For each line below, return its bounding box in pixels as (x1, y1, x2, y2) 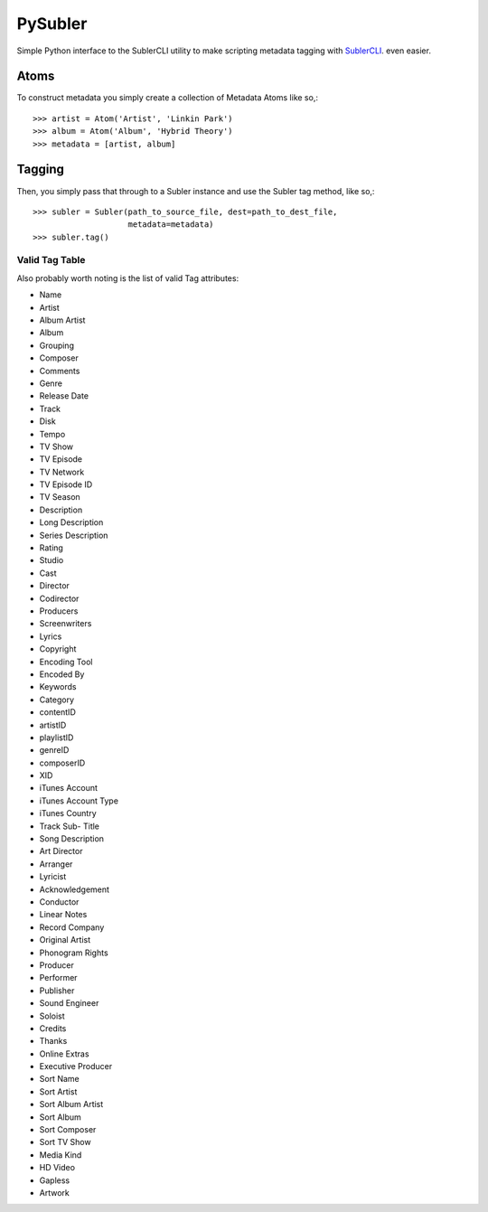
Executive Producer (39, 1061, 113, 1072)
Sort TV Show (39, 1137, 91, 1148)
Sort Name (39, 1074, 80, 1085)
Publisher (39, 985, 75, 996)
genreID (39, 745, 70, 756)
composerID (39, 757, 86, 768)
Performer (39, 972, 78, 983)
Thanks (39, 1036, 68, 1047)
